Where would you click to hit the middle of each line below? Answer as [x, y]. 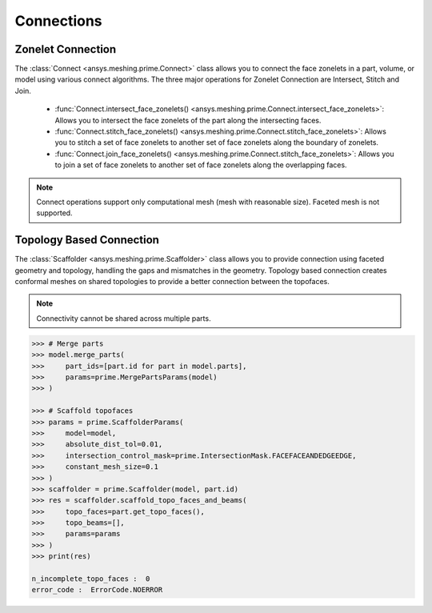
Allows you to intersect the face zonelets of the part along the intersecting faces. [188, 120]
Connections [59, 21]
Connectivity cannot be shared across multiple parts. [124, 318]
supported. [54, 213]
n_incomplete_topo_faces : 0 [91, 579]
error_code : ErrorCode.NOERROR [97, 590]
